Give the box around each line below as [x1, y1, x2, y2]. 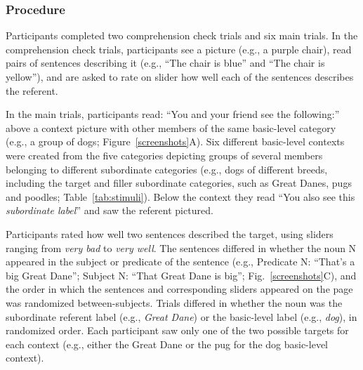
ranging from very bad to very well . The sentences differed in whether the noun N [6, 240, 357, 255]
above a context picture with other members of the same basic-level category [6, 120, 336, 135]
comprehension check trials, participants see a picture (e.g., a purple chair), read [6, 41, 352, 56]
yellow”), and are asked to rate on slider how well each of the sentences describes [6, 70, 354, 84]
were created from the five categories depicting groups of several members [6, 147, 323, 162]
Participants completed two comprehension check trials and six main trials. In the [6, 28, 358, 43]
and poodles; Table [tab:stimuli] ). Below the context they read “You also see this [6, 189, 355, 204]
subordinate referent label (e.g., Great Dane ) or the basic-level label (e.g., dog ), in [6, 309, 357, 324]
